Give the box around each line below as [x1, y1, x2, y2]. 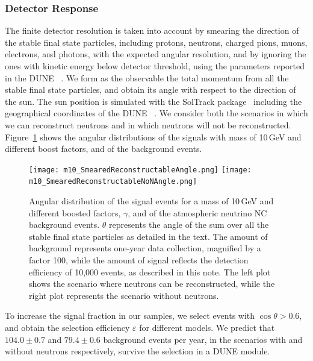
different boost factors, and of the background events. [5, 142, 202, 155]
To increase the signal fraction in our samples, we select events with [5, 309, 255, 322]
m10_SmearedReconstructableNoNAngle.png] [29, 177, 197, 186]
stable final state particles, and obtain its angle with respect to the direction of [5, 83, 296, 96]
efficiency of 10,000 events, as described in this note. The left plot [29, 265, 271, 278]
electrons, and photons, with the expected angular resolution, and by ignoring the [5, 48, 306, 60]
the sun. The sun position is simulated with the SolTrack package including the [5, 95, 302, 107]
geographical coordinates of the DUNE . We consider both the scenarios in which [5, 107, 308, 119]
